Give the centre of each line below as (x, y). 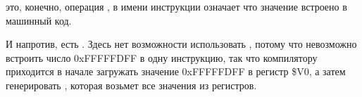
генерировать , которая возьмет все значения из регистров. (131, 85)
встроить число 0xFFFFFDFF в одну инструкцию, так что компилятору (162, 57)
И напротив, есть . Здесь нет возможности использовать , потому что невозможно (181, 44)
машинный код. (39, 20)
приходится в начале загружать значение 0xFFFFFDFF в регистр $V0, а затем (176, 71)
